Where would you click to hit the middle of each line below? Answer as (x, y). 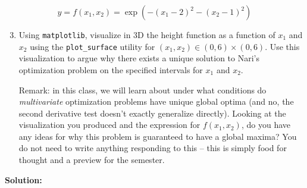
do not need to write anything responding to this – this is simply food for (153, 148)
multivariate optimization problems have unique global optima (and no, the (156, 101)
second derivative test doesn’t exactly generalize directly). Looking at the (152, 113)
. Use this (282, 46)
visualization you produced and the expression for (109, 125)
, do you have (266, 125)
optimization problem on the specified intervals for (111, 69)
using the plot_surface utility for (93, 46)
